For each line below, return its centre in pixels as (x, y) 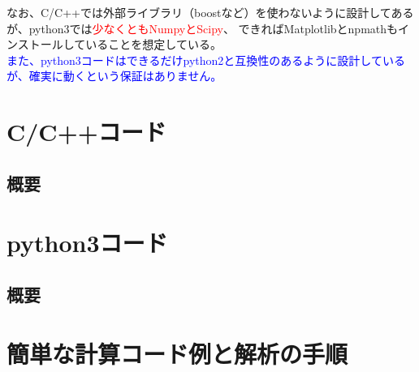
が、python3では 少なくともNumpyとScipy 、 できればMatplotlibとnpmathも (203, 28)
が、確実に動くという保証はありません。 (114, 76)
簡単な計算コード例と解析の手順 (177, 354)
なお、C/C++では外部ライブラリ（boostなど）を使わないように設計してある (210, 12)
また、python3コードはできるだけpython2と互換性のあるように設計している (206, 60)
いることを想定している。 (153, 44)
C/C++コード (86, 132)
